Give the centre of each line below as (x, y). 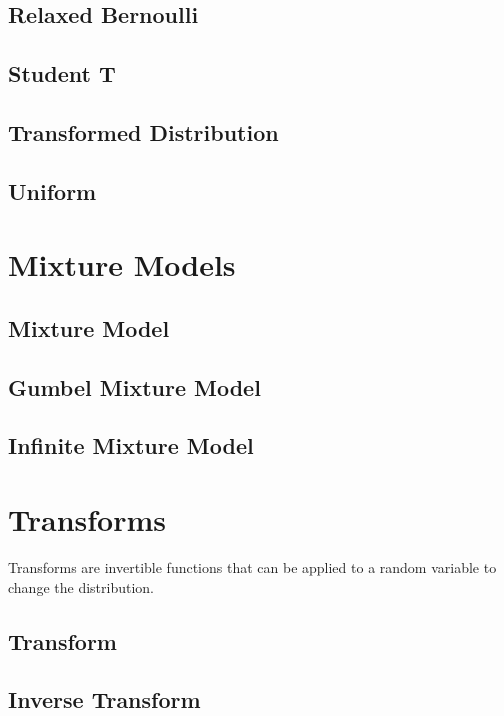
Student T (62, 73)
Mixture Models (122, 264)
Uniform (52, 190)
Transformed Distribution (143, 131)
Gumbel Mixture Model (134, 386)
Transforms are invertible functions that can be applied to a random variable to (252, 566)
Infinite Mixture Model (131, 445)
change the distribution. (81, 586)
